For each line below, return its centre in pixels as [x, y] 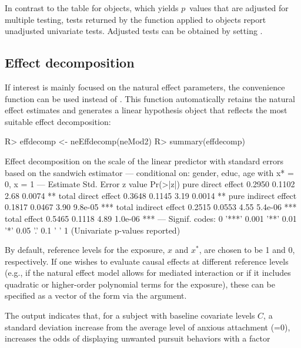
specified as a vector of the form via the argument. [96, 295]
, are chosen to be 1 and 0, [247, 250]
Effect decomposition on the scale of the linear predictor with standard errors [144, 161]
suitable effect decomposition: [58, 121]
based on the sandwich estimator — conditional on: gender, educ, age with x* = [149, 172]
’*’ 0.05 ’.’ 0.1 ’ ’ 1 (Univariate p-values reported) [93, 230]
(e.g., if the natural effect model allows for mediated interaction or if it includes [148, 273]
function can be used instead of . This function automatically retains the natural [150, 98]
